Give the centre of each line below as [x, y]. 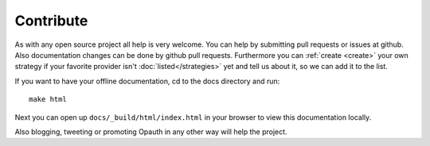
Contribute [51, 21]
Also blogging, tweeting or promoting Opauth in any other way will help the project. [151, 132]
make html [48, 100]
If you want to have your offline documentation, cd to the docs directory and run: [147, 81]
